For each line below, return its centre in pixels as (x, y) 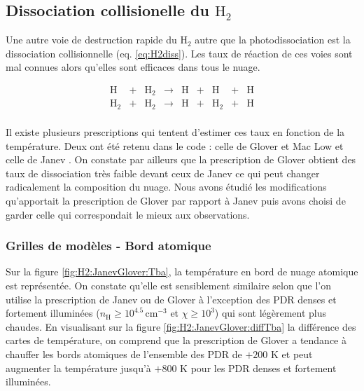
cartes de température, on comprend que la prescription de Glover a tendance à (176, 340)
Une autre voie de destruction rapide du (91, 40)
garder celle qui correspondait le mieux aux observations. (128, 214)
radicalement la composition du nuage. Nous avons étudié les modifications (166, 187)
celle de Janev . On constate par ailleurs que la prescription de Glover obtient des (181, 159)
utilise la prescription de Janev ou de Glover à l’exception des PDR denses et (171, 299)
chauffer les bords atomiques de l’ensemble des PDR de (124, 354)
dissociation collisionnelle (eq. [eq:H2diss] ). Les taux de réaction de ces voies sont (179, 53)
